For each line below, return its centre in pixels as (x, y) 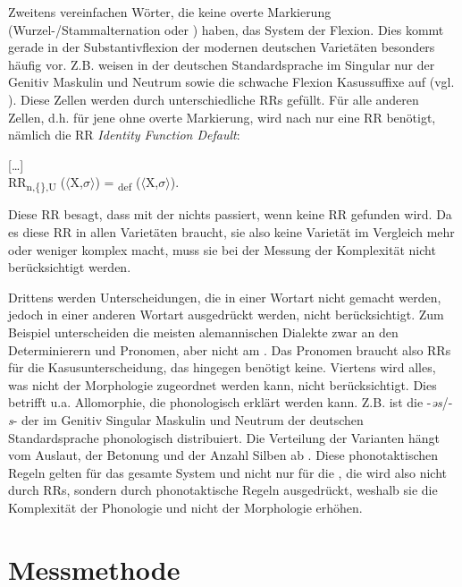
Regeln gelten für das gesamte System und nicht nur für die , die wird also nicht (228, 472)
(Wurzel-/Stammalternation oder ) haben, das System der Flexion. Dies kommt (226, 29)
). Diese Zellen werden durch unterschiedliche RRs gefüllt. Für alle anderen (214, 99)
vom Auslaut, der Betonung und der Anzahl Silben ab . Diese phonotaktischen (223, 455)
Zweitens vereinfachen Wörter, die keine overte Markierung (170, 12)
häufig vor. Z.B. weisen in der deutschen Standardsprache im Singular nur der (222, 64)
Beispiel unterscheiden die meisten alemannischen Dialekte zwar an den (203, 332)
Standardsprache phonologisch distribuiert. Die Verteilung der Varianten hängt (224, 437)
